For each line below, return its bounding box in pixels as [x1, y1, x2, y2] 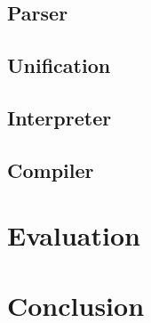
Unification [7, 52, 111, 79]
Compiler [7, 156, 94, 183]
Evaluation [7, 217, 140, 254]
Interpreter [7, 103, 112, 131]
